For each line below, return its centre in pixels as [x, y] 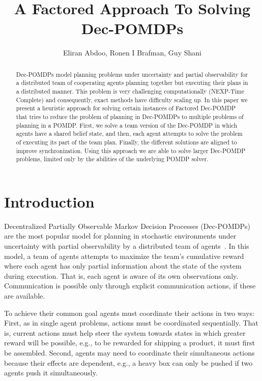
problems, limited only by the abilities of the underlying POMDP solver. [112, 159]
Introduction [49, 201]
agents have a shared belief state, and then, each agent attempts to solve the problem [129, 134]
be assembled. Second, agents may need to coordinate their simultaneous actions [129, 352]
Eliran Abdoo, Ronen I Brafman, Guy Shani [132, 53]
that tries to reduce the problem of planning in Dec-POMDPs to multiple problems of [130, 116]
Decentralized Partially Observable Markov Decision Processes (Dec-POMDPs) [127, 226]
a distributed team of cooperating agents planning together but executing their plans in [132, 83]
